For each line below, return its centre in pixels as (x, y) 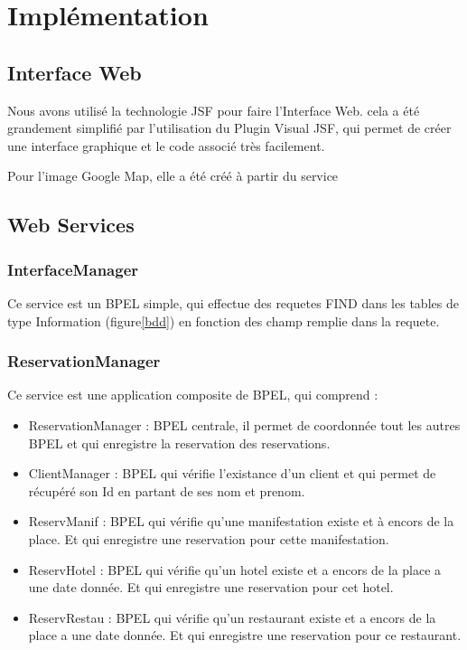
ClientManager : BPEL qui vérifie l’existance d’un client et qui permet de (232, 473)
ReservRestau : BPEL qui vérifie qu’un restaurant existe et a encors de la (232, 617)
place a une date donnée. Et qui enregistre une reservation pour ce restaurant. (245, 635)
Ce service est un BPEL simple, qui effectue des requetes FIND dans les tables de (233, 302)
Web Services (71, 225)
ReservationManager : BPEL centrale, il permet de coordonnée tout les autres (244, 424)
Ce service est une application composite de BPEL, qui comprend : (193, 395)
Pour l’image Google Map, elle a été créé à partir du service (173, 176)
